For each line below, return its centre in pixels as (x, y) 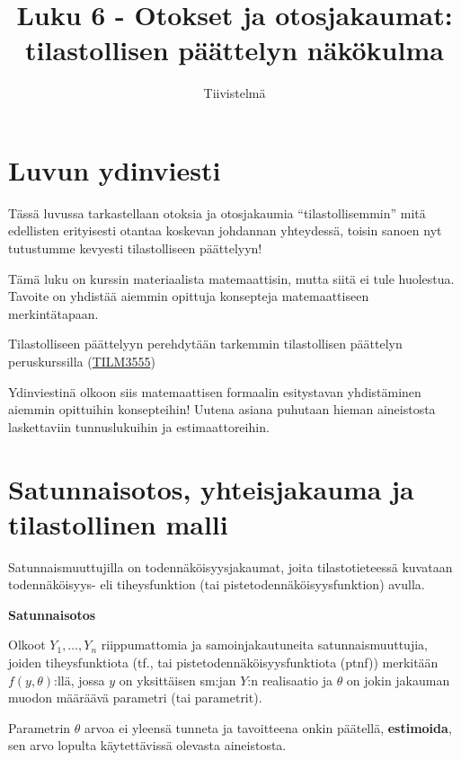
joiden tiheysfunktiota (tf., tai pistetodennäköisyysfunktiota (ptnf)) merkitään (223, 663)
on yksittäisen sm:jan (177, 680)
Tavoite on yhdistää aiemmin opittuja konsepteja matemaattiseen (189, 296)
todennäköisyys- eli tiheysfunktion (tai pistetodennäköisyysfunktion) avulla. (217, 584)
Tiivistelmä (235, 93)
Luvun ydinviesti (115, 169)
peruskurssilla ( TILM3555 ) (82, 361)
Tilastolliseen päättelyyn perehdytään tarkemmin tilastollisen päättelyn (205, 344)
